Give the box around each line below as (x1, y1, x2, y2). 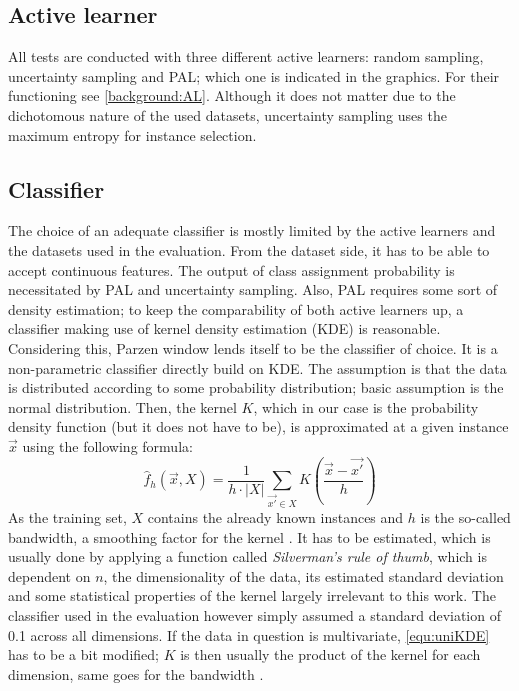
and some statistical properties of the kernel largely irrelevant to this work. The (8, 585, 496, 606)
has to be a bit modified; (8, 644, 159, 665)
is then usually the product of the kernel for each (180, 644, 481, 665)
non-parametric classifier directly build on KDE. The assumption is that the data (8, 357, 507, 378)
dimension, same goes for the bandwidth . (8, 663, 264, 684)
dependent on (8, 565, 91, 586)
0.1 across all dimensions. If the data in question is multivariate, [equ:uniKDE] (8, 624, 490, 645)
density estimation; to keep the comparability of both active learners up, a (8, 298, 464, 319)
